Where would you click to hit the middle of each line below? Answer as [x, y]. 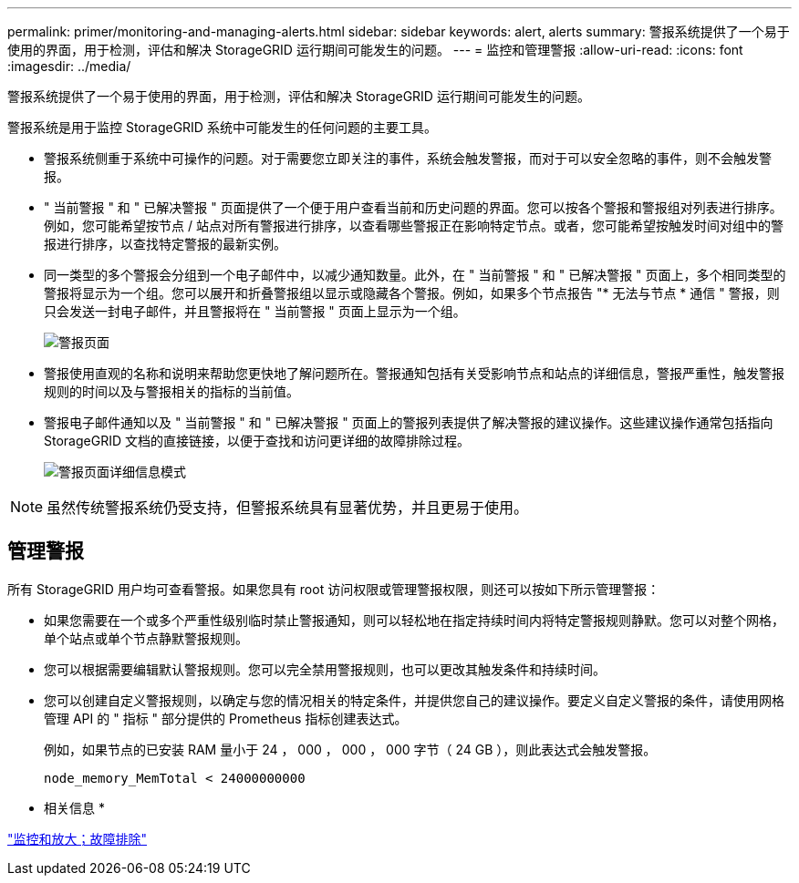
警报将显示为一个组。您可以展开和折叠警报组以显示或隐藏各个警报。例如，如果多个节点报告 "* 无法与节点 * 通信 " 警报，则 [412, 293]
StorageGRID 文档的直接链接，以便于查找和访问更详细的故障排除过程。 [257, 441]
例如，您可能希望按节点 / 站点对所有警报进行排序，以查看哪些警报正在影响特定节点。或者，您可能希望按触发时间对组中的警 [414, 226]
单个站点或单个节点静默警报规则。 [146, 638]
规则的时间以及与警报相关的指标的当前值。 [171, 391]
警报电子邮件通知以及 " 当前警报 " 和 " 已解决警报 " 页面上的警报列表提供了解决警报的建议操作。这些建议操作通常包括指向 [409, 422]
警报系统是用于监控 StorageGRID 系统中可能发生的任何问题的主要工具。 [222, 127]
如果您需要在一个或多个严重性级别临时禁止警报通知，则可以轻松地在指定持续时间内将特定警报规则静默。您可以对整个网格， [414, 620]
